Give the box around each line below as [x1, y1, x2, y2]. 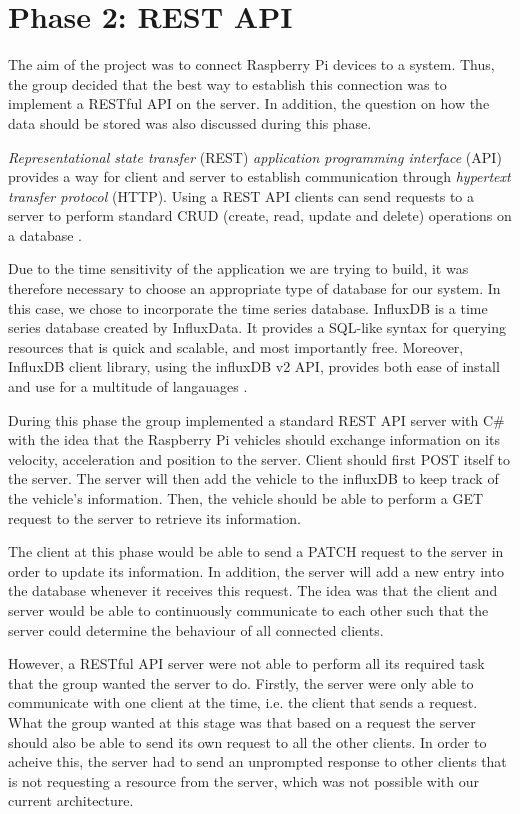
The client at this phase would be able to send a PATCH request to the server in [8, 541, 504, 562]
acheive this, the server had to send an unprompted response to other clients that [8, 751, 507, 772]
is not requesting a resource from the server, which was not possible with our [8, 770, 479, 791]
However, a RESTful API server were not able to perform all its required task [8, 653, 485, 674]
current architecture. [8, 790, 134, 811]
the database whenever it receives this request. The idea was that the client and [8, 580, 498, 601]
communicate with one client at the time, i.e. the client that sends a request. [8, 692, 478, 713]
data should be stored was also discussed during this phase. [8, 112, 372, 133]
